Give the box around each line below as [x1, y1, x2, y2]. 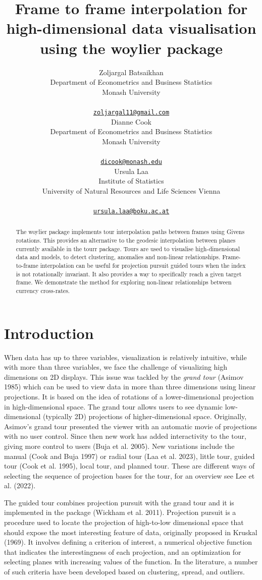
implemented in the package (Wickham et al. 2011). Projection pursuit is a [4, 507, 236, 517]
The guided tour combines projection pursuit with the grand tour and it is [4, 497, 234, 507]
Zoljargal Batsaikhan [99, 67, 164, 77]
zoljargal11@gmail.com [93, 108, 170, 116]
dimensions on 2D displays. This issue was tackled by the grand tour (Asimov [4, 371, 244, 382]
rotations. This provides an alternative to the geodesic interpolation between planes [16, 236, 236, 245]
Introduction [4, 322, 94, 343]
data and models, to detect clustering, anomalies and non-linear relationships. [16, 253, 221, 261]
